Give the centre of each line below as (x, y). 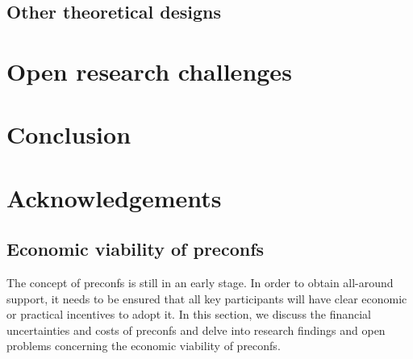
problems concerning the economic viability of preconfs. (144, 346)
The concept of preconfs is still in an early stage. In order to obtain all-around (200, 283)
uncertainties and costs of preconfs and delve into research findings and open (196, 330)
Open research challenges (149, 71)
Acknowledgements (114, 197)
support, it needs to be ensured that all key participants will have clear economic (207, 298)
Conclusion (69, 134)
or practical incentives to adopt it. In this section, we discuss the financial (189, 314)
